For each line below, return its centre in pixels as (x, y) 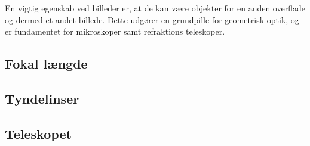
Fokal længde (46, 63)
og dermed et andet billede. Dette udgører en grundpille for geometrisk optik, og (152, 19)
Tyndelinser (42, 98)
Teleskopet (38, 133)
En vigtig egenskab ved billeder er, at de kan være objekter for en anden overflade (155, 8)
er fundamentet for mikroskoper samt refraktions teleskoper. (115, 31)
